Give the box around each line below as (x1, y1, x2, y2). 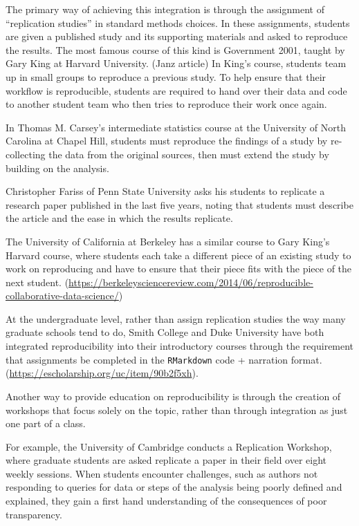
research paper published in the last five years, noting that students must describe (6, 197, 353, 212)
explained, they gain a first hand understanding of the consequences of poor (6, 494, 327, 508)
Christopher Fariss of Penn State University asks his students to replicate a (6, 184, 325, 198)
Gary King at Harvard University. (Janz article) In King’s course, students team (6, 56, 347, 71)
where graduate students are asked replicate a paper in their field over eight (6, 453, 327, 467)
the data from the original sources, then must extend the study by (48, 147, 329, 161)
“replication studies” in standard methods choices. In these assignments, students (6, 15, 350, 30)
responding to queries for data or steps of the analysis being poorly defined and (6, 480, 342, 494)
